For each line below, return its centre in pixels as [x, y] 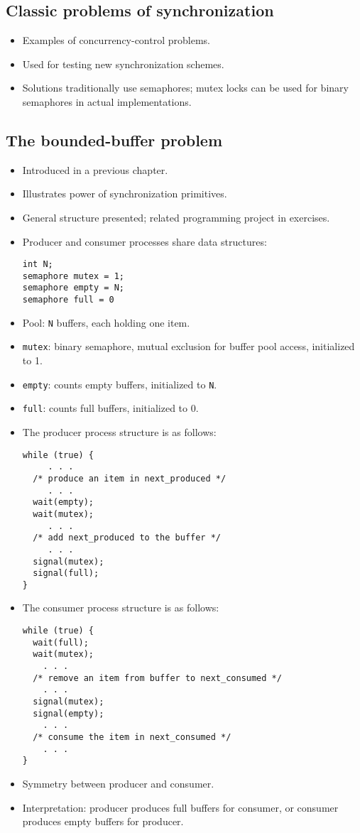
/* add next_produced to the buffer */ [127, 538]
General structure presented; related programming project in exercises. [176, 217]
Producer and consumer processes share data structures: [144, 241]
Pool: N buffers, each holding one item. [106, 322]
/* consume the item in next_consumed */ [132, 737]
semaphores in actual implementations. [107, 101]
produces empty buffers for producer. [103, 821]
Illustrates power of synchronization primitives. [125, 194]
